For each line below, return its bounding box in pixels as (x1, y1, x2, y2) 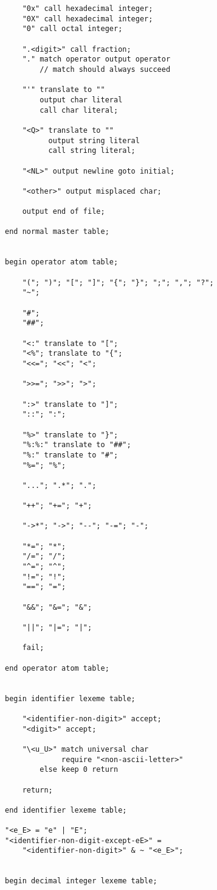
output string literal (48, 136, 140, 145)
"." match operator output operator (22, 55, 171, 64)
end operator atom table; (5, 663, 109, 673)
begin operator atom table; (5, 258, 119, 267)
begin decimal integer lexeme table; (5, 877, 157, 886)
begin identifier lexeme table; (5, 694, 136, 703)
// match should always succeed (40, 65, 171, 74)
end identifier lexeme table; (5, 805, 127, 814)
